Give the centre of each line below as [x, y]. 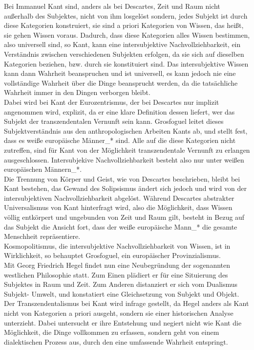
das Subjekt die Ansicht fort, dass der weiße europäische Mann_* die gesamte [121, 226]
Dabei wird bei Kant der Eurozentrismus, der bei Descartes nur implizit [112, 102]
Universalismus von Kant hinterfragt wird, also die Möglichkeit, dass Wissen [118, 207]
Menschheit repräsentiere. [42, 236]
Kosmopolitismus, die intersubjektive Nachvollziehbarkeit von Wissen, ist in [117, 245]
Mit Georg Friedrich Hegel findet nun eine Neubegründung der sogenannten [117, 265]
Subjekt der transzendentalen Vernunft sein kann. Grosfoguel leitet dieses [114, 121]
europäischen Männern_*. [43, 169]
